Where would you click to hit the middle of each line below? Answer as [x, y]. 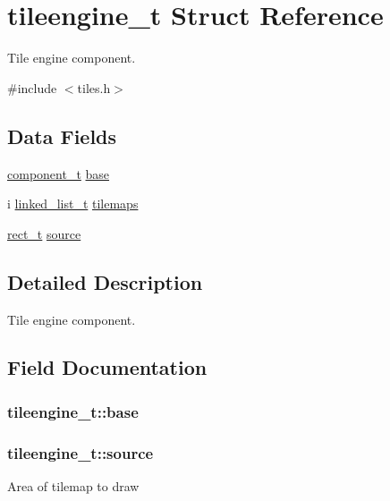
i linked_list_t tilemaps [73, 204]
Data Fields [62, 136]
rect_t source [44, 233]
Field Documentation [107, 367]
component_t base [59, 173]
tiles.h [94, 87]
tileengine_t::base [73, 411]
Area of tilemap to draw [73, 485]
